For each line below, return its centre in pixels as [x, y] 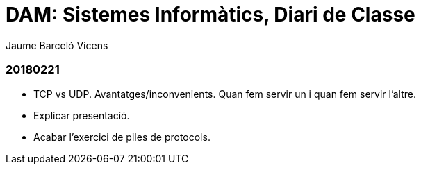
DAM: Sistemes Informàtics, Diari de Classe [210, 15]
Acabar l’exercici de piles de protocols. [122, 137]
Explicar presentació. [82, 115]
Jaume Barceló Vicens [57, 45]
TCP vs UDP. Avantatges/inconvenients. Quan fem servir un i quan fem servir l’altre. [225, 94]
